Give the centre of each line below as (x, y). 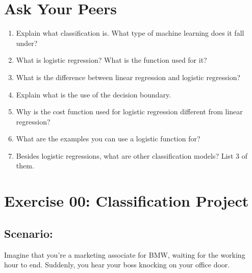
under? (27, 43)
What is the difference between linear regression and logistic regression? (128, 77)
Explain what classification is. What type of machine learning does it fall (130, 33)
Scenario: (29, 233)
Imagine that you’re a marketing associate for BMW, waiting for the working (125, 254)
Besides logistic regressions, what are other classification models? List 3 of (132, 155)
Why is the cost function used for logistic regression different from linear (129, 111)
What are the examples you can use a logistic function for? (108, 139)
